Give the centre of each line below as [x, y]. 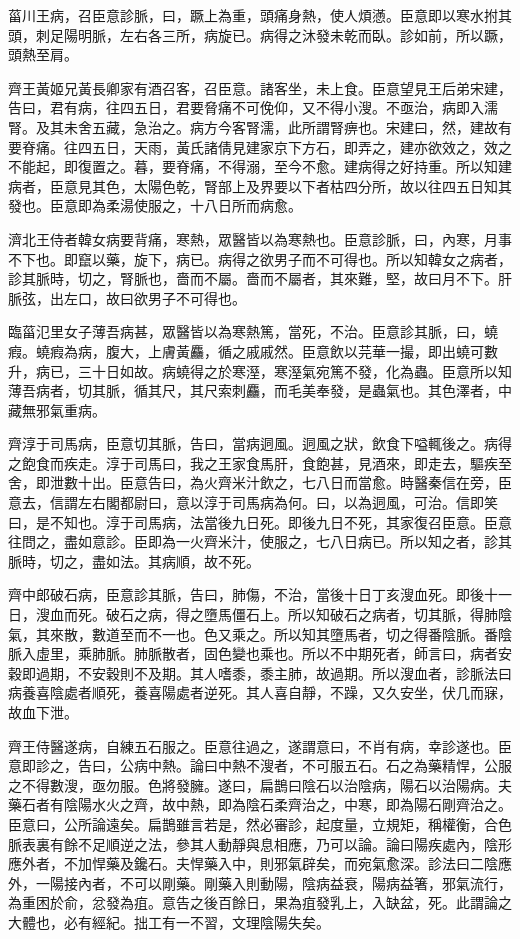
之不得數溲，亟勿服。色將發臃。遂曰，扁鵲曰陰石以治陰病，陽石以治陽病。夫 [260, 784]
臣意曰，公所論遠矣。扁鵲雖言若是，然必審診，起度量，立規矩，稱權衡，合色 [260, 823]
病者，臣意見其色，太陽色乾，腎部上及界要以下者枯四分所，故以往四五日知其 [260, 185]
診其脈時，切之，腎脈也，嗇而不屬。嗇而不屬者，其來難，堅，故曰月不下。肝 [260, 278]
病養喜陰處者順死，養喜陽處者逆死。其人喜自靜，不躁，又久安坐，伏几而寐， [260, 692]
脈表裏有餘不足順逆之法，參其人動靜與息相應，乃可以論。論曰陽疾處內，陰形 [260, 843]
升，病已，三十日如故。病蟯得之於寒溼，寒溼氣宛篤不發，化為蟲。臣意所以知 [260, 370]
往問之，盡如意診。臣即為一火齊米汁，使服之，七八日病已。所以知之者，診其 [260, 541]
